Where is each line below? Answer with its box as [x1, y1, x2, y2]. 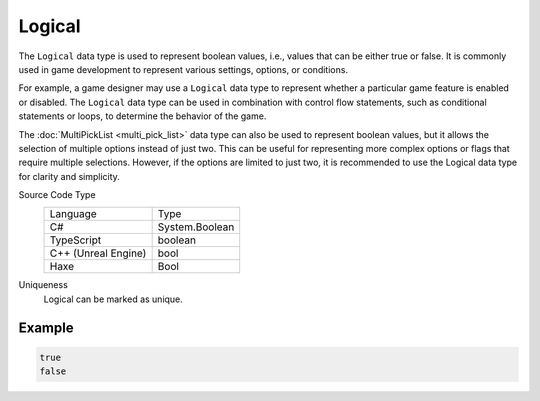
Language [49, 207, 97, 221]
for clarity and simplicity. [18, 170, 120, 182]
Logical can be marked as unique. [43, 293, 184, 305]
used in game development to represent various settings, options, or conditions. [18, 63, 349, 75]
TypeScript [49, 233, 102, 247]
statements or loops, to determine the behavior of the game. [18, 110, 267, 122]
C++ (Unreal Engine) [49, 246, 147, 260]
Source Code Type [18, 189, 96, 201]
